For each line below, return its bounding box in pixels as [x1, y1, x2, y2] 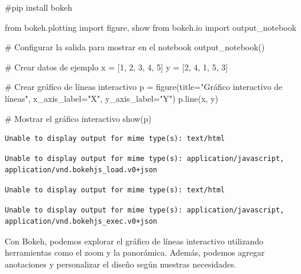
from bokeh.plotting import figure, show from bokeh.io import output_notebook [5, 21, 297, 33]
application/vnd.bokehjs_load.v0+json [5, 166, 157, 175]
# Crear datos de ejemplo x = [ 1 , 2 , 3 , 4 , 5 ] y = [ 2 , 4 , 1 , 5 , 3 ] [5, 60, 228, 73]
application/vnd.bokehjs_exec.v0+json [5, 217, 157, 226]
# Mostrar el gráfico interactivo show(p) [5, 112, 152, 124]
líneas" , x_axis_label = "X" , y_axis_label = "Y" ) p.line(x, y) [5, 92, 218, 104]
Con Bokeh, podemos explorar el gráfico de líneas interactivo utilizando [5, 234, 264, 247]
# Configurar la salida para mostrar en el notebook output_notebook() [5, 41, 265, 53]
